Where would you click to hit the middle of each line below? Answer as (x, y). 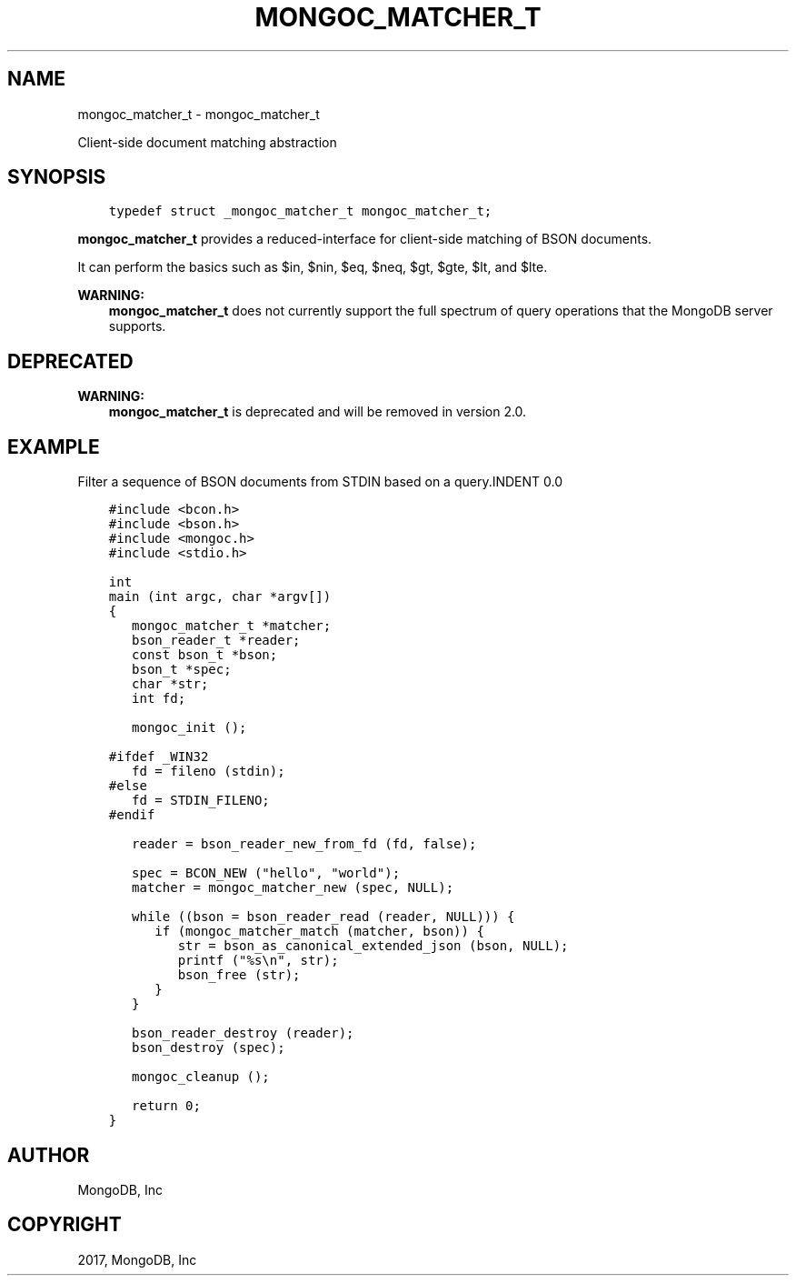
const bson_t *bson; (205, 655)
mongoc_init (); (189, 728)
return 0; (166, 1106)
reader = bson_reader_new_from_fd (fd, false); (304, 844)
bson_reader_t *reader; (216, 641)
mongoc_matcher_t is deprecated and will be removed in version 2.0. (318, 412)
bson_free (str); (239, 975)
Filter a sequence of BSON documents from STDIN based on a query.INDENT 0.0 (320, 482)
